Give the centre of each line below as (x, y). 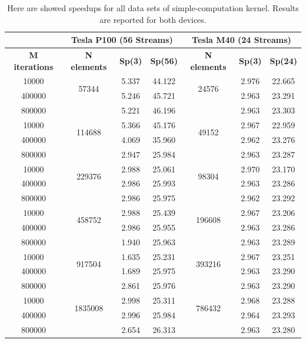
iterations (34, 66)
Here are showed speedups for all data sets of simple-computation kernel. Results (153, 8)
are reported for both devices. (153, 19)
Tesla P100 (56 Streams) (122, 40)
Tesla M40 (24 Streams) (242, 40)
